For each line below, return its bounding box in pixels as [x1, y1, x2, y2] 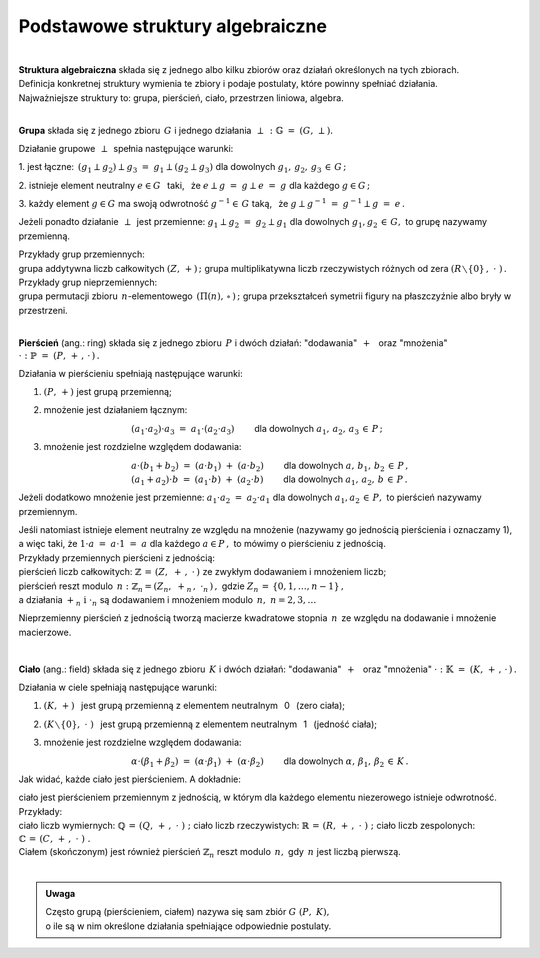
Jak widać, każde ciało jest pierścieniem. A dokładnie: [18, 773, 242, 785]
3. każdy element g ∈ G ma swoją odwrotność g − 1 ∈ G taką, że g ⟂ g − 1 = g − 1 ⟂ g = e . [18, 196, 405, 210]
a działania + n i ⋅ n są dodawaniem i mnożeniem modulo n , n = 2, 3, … [18, 594, 317, 608]
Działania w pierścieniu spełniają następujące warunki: [18, 367, 244, 379]
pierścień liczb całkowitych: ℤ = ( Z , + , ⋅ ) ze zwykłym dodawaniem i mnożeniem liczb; [18, 566, 387, 578]
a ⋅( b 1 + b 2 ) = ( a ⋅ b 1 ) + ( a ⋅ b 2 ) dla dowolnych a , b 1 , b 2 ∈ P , [131, 459, 409, 474]
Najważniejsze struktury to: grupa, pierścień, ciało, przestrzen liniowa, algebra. [18, 91, 344, 104]
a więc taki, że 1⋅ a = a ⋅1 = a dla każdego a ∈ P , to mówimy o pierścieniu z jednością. [18, 538, 387, 550]
